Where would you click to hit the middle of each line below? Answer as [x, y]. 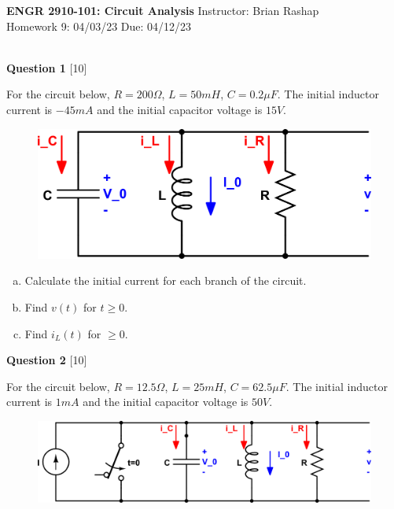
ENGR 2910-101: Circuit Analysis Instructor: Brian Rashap [163, 10]
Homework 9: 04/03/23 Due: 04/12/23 [99, 26]
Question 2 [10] [47, 360]
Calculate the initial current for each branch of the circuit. [166, 280]
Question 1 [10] [47, 67]
